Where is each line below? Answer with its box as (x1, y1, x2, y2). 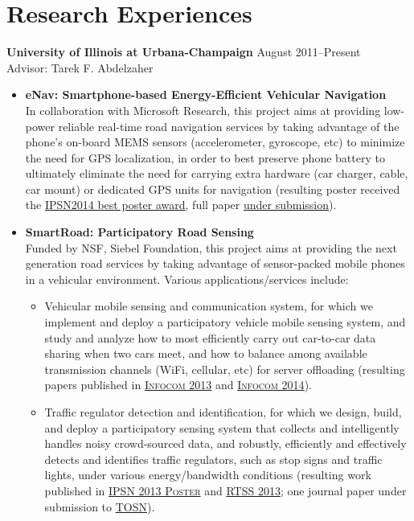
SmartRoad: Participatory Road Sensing (25, 224, 254, 240)
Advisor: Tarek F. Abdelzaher (6, 59, 154, 76)
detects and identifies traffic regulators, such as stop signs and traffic (44, 450, 383, 467)
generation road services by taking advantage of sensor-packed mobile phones (25, 255, 405, 272)
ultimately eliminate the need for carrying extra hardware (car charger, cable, (25, 165, 408, 182)
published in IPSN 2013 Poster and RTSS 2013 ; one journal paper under (44, 482, 407, 498)
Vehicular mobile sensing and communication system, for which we (44, 297, 373, 314)
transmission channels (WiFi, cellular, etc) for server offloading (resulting (44, 360, 405, 377)
